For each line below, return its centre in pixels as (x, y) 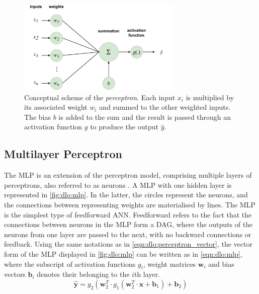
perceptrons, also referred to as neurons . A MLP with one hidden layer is (118, 185)
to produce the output (124, 127)
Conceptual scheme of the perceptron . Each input (100, 97)
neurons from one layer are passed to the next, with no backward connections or (128, 234)
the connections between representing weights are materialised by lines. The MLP (130, 204)
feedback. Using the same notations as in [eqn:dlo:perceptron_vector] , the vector (128, 244)
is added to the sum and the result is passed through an (145, 117)
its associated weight (56, 107)
